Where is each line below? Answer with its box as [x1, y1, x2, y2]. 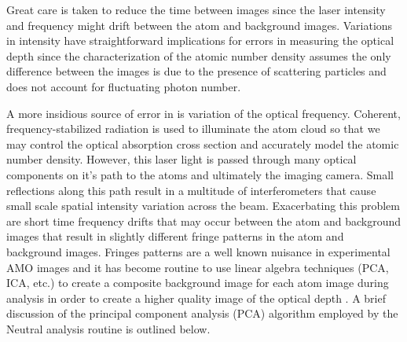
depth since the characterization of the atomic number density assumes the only [6, 47, 391, 64]
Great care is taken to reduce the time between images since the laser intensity [6, 2, 386, 17]
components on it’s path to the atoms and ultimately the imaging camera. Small [6, 166, 394, 182]
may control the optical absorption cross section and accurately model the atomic [6, 135, 399, 152]
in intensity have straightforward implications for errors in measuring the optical [6, 32, 394, 49]
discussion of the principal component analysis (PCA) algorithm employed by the [6, 305, 398, 322]
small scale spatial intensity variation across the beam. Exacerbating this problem [6, 197, 400, 214]
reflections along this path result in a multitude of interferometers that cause [6, 182, 376, 198]
